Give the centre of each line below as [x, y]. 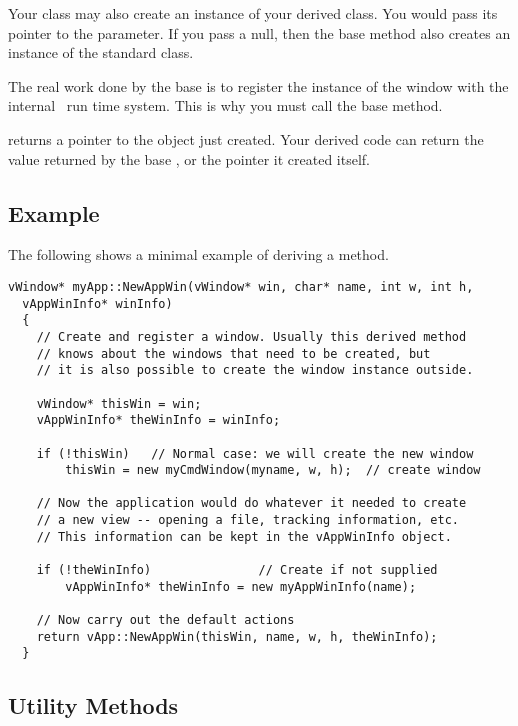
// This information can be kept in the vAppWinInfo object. [244, 536]
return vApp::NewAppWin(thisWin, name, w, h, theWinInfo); [237, 636]
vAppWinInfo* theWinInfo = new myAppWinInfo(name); [241, 586]
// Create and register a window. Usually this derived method [251, 336]
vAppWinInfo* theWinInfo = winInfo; [158, 420]
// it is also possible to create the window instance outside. [255, 370]
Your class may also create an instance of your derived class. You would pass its [253, 13]
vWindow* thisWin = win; [119, 403]
